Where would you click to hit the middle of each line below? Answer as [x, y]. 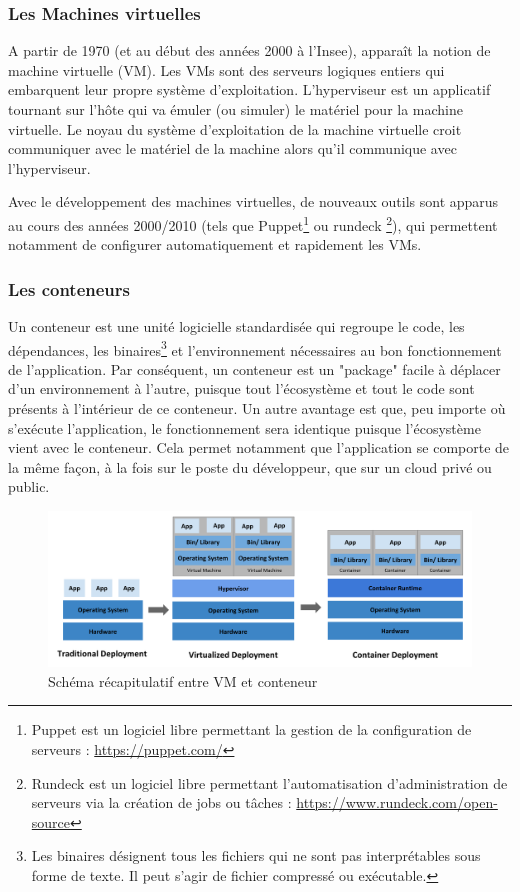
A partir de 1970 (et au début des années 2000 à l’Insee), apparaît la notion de [249, 50]
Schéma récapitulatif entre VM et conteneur [183, 680]
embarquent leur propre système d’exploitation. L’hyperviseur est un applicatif [249, 89]
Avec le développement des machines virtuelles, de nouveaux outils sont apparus [253, 201]
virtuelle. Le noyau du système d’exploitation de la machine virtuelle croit [235, 128]
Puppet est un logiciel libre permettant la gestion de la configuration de [251, 729]
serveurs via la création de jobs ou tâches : [161, 802]
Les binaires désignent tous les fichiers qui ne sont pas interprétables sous [256, 855]
